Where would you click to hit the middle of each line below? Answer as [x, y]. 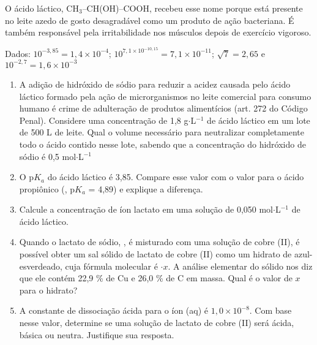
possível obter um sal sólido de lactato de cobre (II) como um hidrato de [155, 254]
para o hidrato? [48, 290]
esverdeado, [41, 266]
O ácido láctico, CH [42, 8]
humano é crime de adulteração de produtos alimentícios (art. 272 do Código [163, 108]
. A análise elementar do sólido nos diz [240, 266]
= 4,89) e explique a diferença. [146, 188]
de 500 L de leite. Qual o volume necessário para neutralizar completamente [162, 132]
